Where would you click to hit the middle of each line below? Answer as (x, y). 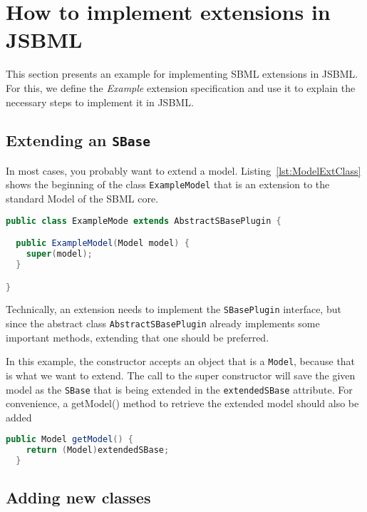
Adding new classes (78, 497)
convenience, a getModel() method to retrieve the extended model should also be (182, 403)
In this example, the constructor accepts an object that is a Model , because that (181, 361)
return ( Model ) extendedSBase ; (98, 450)
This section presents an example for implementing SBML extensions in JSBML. (182, 74)
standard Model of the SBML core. (82, 199)
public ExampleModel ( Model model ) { (103, 244)
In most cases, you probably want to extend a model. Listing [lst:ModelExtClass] (183, 170)
